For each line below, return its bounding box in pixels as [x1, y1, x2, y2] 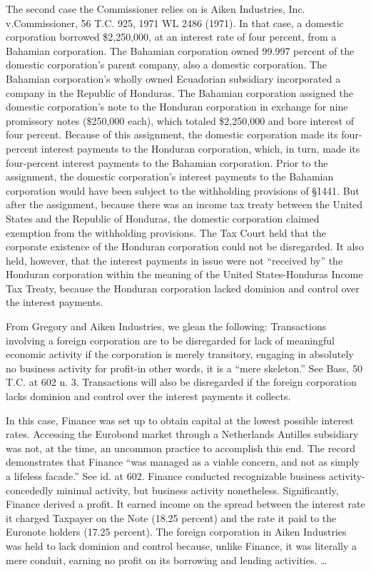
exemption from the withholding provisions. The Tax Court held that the [6, 225, 327, 240]
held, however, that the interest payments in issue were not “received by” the [6, 252, 343, 267]
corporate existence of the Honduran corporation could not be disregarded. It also [6, 239, 364, 254]
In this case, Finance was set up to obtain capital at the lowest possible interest [6, 412, 355, 427]
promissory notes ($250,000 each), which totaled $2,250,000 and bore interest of [6, 113, 355, 128]
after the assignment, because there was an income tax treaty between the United [6, 197, 363, 212]
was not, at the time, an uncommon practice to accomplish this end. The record [6, 440, 355, 455]
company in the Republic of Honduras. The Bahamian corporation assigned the [6, 85, 353, 100]
